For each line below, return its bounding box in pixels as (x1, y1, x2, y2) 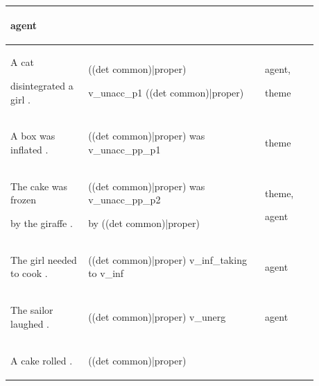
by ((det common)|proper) (88, 216, 200, 230)
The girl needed (10, 252, 77, 267)
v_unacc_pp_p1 (88, 142, 161, 156)
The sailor (10, 303, 53, 317)
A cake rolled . (10, 353, 73, 367)
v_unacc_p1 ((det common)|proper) (88, 85, 244, 99)
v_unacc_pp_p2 (88, 192, 161, 207)
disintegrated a (10, 78, 74, 92)
